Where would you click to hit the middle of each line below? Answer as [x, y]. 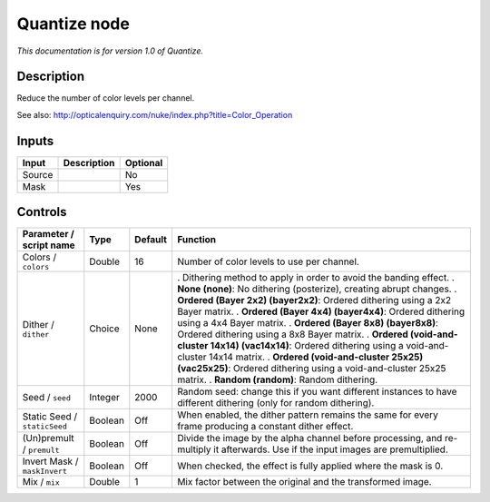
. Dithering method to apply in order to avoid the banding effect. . [316, 278]
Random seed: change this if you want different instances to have [317, 392]
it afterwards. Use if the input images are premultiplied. [331, 449]
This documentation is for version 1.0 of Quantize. [110, 51]
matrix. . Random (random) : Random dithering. [278, 379]
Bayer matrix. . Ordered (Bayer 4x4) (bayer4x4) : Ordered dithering [321, 311]
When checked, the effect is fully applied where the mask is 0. [310, 466]
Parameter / [48, 234]
